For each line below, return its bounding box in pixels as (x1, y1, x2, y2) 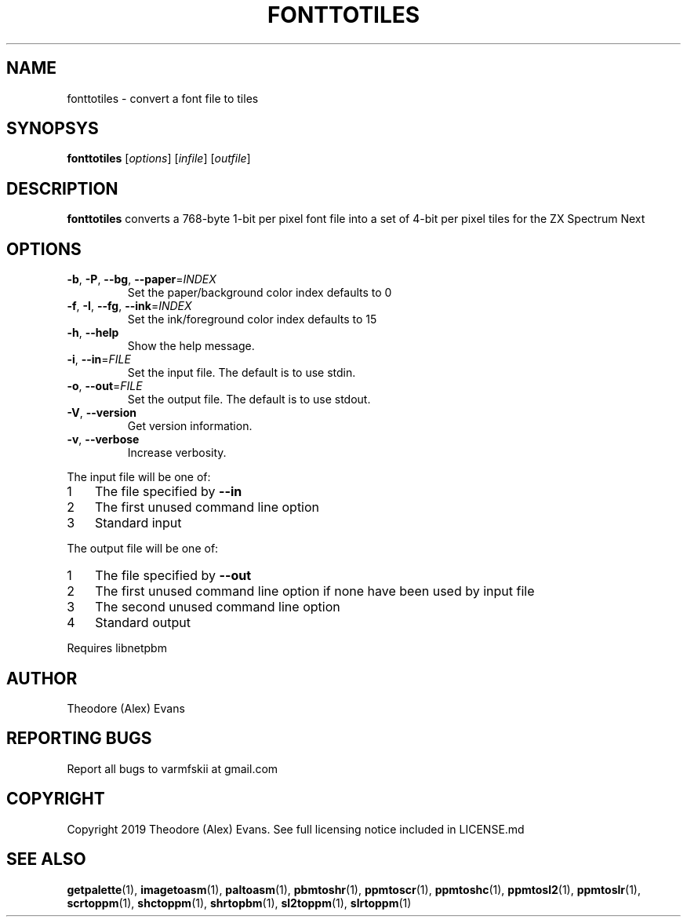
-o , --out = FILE (67, 379, 143, 393)
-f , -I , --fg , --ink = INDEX (67, 299, 192, 313)
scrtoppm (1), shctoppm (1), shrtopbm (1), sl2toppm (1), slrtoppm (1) (67, 896, 412, 910)
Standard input (94, 515, 182, 531)
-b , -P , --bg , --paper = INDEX (67, 272, 216, 286)
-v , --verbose (67, 432, 140, 447)
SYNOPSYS (6, 119, 99, 139)
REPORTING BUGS (6, 728, 152, 749)
